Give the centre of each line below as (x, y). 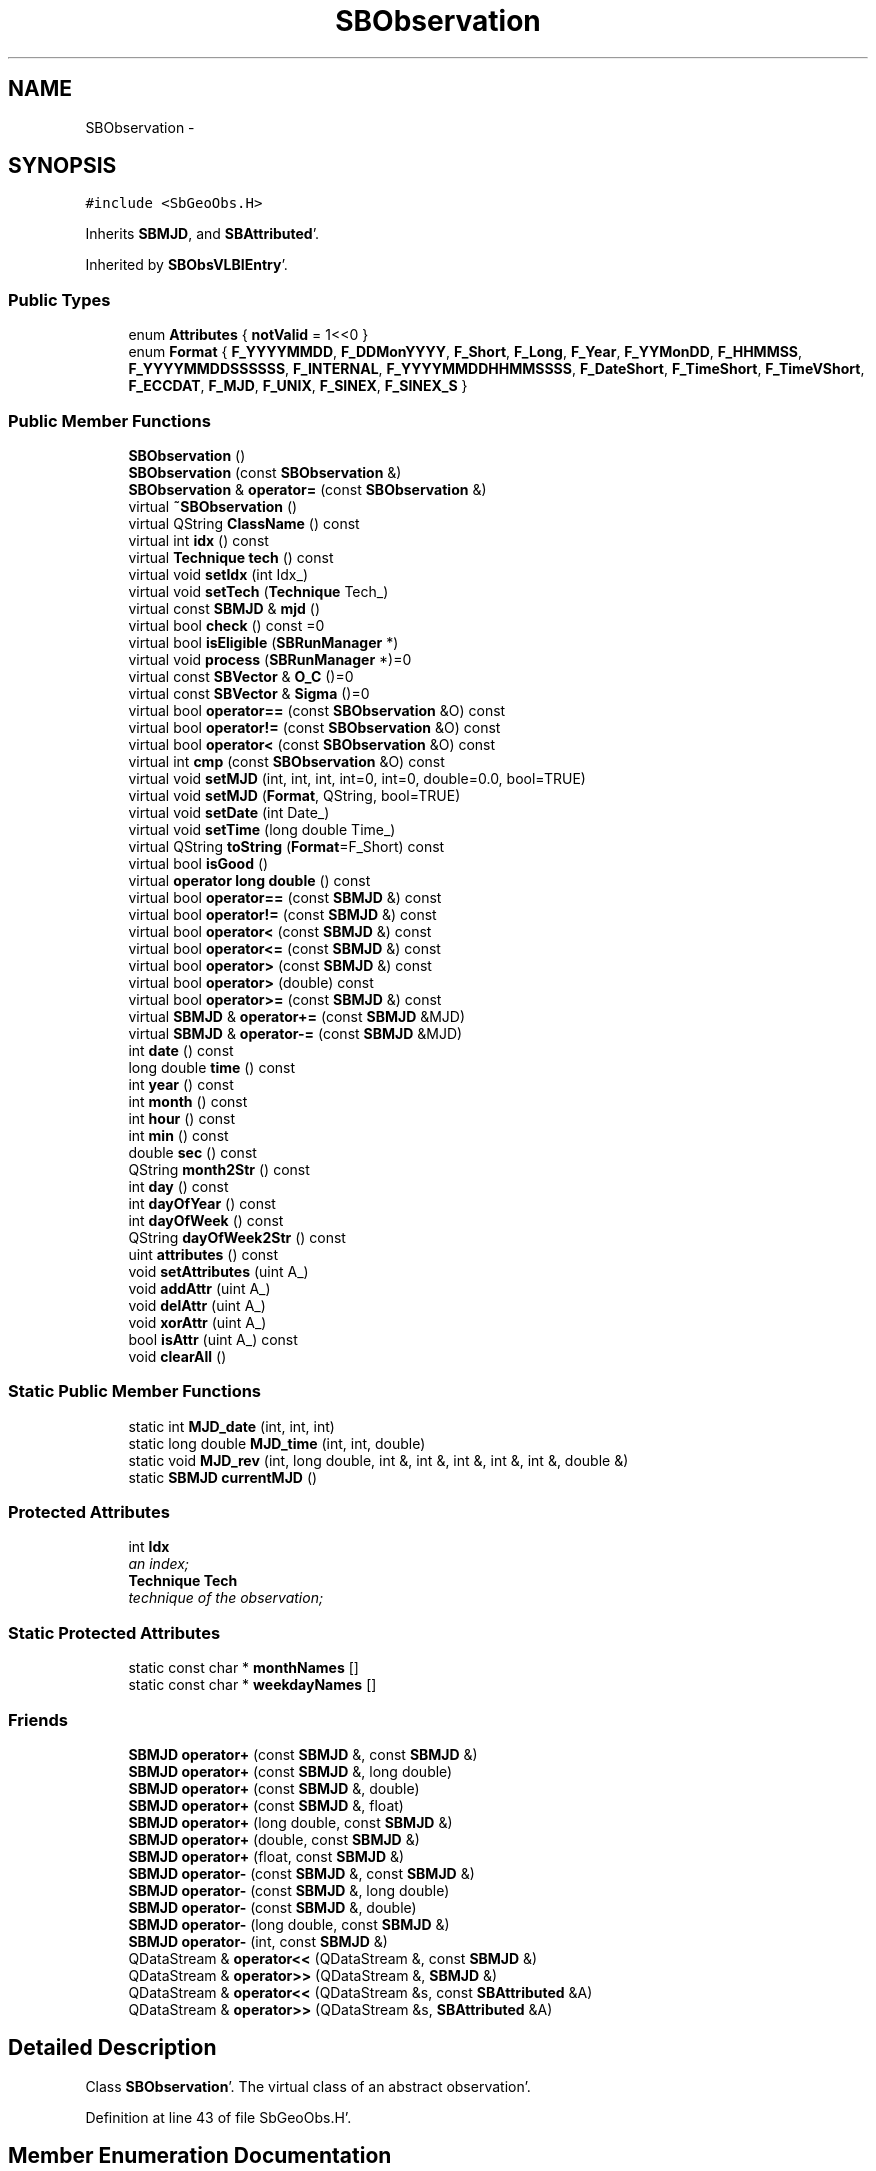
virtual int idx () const (198, 540)
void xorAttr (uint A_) (197, 1322)
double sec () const (192, 1152)
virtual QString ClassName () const (244, 523)
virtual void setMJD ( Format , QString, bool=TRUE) (294, 795)
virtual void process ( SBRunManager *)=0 (270, 659)
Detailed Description (112, 2048)
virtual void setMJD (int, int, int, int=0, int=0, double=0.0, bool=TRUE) (357, 778)
